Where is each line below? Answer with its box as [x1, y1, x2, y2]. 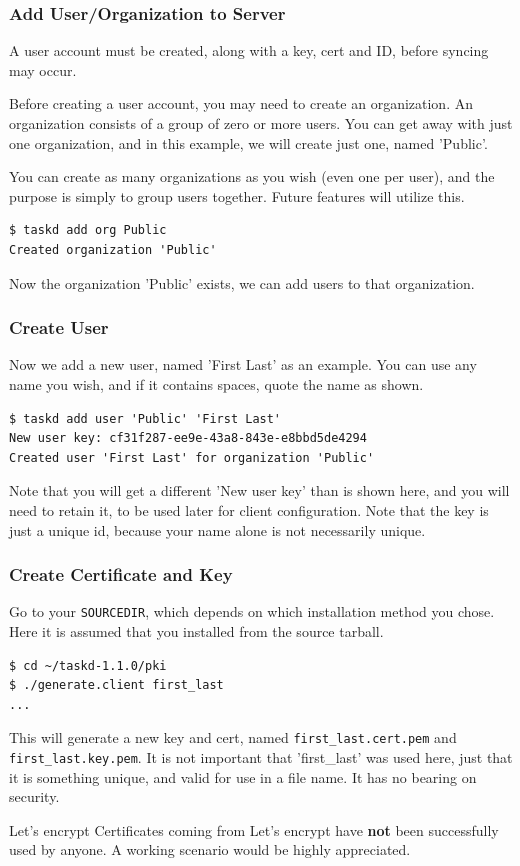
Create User [9, 315, 109, 340]
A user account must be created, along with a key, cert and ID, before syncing [9, 40, 489, 61]
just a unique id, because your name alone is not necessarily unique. [9, 519, 426, 540]
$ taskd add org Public [9, 223, 167, 238]
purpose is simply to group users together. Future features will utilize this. [9, 185, 465, 206]
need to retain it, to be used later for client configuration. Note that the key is [9, 499, 489, 520]
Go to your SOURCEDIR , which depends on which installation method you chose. [9, 601, 495, 622]
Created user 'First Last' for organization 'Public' [9, 450, 375, 465]
